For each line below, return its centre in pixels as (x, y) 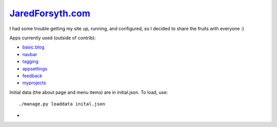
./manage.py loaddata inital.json (62, 104)
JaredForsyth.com (50, 13)
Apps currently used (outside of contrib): (53, 38)
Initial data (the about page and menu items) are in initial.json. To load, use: (89, 92)
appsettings (35, 68)
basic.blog (33, 47)
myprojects (34, 83)
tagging (30, 62)
